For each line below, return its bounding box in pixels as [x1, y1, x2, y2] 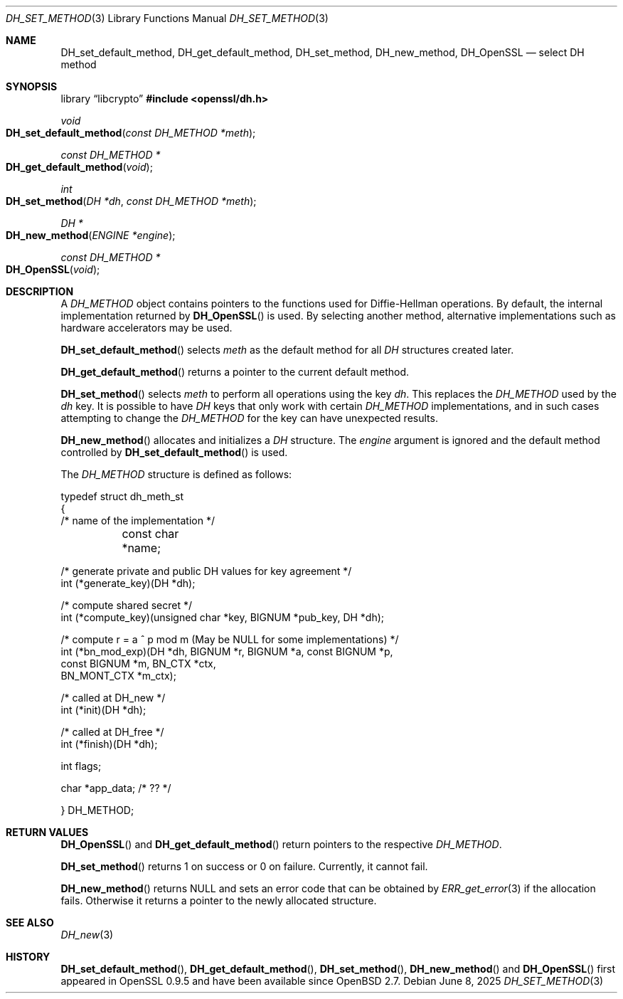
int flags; [60, 760, 102, 772]
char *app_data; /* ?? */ [60, 782, 171, 794]
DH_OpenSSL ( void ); [6, 263, 100, 275]
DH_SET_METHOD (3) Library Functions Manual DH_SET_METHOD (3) [6, 12, 329, 24]
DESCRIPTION [6, 285, 74, 297]
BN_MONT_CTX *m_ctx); [60, 670, 176, 682]
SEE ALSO [6, 916, 54, 929]
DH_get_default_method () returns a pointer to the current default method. [60, 366, 410, 378]
